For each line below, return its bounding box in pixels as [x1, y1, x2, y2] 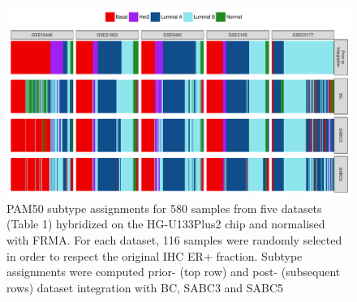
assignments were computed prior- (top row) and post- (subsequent [6, 263, 341, 280]
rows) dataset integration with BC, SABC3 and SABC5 [6, 279, 284, 296]
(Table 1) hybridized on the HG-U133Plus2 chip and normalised [6, 215, 325, 232]
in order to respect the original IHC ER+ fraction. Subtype [6, 247, 303, 264]
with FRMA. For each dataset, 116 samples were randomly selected [6, 231, 342, 248]
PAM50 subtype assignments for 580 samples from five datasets [6, 199, 322, 216]
